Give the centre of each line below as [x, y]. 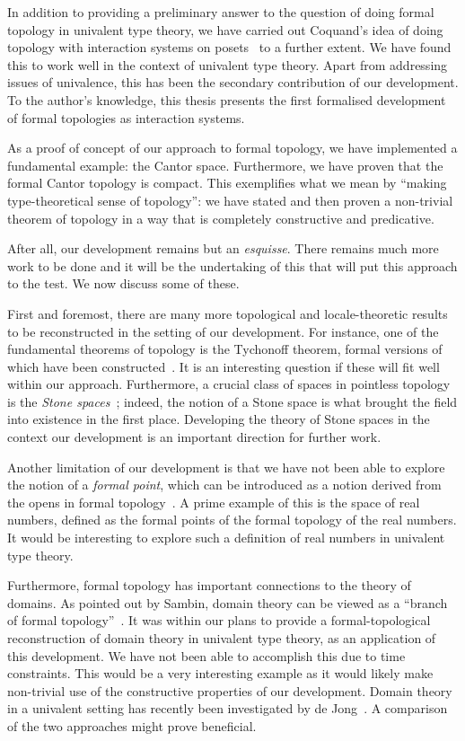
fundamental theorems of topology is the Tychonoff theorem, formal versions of [225, 349]
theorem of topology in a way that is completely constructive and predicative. [221, 218]
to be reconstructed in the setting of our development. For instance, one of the [223, 331]
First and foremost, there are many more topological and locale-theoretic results [228, 313]
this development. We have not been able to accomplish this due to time [206, 655]
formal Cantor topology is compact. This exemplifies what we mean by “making [227, 183]
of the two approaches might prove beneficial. [132, 725]
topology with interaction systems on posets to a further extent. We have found [229, 47]
